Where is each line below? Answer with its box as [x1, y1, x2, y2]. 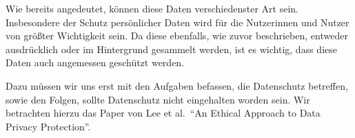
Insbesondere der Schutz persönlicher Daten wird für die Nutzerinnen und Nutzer [6, 14, 349, 29]
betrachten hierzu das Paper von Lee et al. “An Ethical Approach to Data [6, 106, 321, 120]
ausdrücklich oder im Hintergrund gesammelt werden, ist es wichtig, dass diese [6, 41, 337, 56]
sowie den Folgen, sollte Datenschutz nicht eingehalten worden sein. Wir [6, 92, 310, 106]
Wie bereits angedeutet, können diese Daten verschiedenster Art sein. [6, 1, 298, 15]
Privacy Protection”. [6, 119, 91, 133]
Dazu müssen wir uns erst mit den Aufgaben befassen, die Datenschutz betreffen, [6, 78, 348, 92]
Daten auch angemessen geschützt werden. [6, 55, 185, 70]
